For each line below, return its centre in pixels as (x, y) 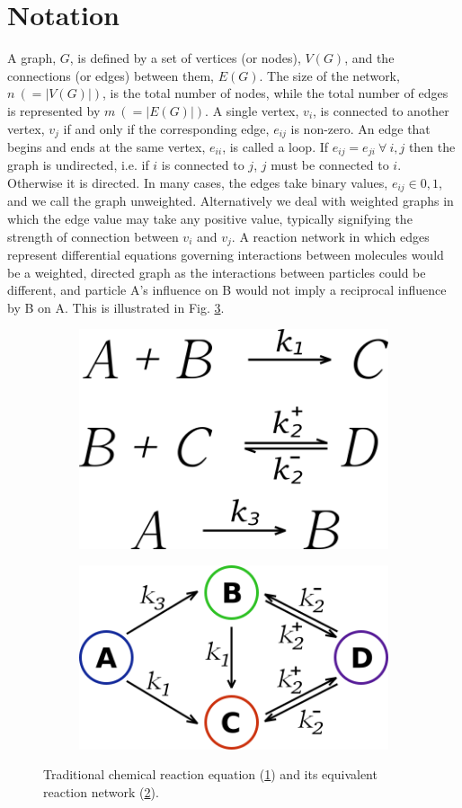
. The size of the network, (329, 75)
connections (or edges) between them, (111, 75)
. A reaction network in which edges (330, 236)
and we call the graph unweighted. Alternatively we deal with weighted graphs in (231, 201)
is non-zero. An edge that (360, 128)
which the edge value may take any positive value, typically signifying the (210, 219)
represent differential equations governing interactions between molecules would (226, 255)
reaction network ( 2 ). (101, 791)
